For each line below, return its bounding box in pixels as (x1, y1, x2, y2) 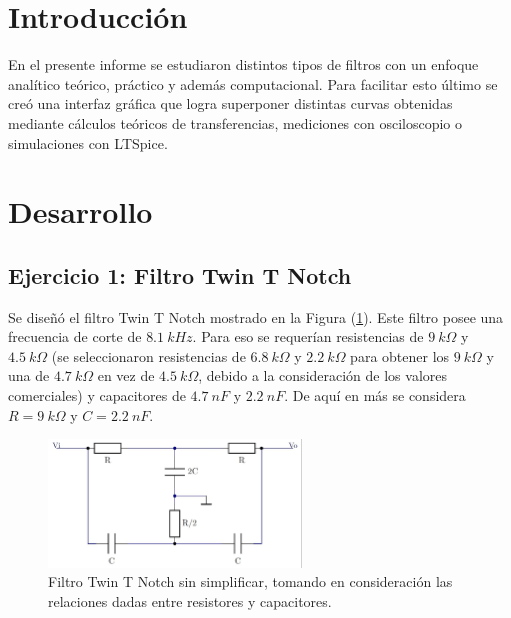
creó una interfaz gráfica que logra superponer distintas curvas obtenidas (8, 93, 453, 114)
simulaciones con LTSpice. (8, 132, 168, 153)
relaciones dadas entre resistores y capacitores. (48, 590, 332, 611)
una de (8, 365, 50, 386)
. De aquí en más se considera (284, 385, 466, 406)
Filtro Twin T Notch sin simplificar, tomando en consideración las (48, 571, 453, 592)
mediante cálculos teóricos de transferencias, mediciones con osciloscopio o (8, 112, 463, 133)
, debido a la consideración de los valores (198, 365, 448, 386)
